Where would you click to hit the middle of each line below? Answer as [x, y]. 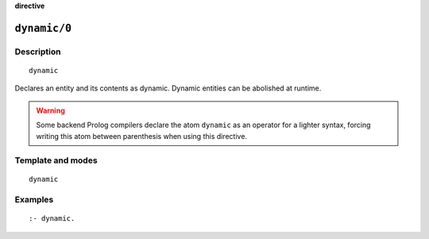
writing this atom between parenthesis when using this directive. [142, 136]
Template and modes [56, 160]
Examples [34, 200]
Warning [50, 110]
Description [38, 52]
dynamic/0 [43, 28]
